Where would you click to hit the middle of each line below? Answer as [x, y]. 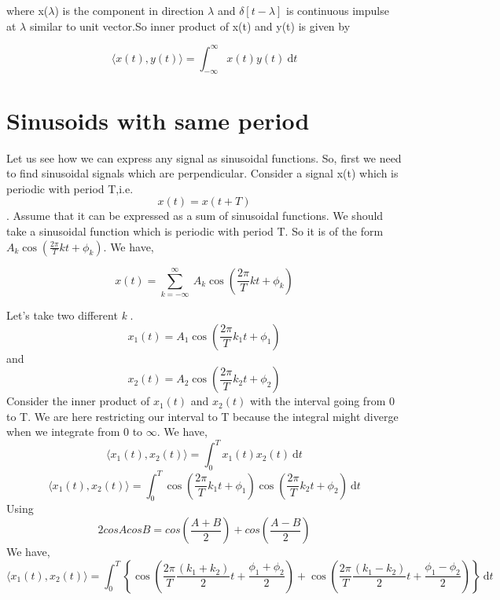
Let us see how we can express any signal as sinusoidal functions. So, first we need [204, 157]
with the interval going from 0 [322, 401]
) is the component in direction [129, 10]
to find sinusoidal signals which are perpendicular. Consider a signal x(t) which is [202, 173]
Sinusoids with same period [158, 120]
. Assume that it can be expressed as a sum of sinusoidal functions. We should [195, 216]
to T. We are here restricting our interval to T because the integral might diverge [202, 416]
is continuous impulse [338, 10]
